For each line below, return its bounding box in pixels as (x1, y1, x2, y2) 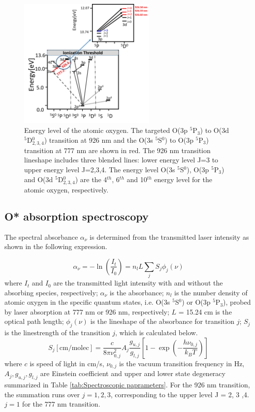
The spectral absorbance (4, 231, 78, 242)
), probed (223, 297, 251, 307)
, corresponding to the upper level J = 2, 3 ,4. (110, 389, 249, 399)
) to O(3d (200, 125, 229, 135)
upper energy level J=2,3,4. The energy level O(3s (24, 164, 175, 174)
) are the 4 (75, 174, 107, 184)
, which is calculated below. (115, 327, 198, 338)
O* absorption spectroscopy (4, 208, 149, 223)
